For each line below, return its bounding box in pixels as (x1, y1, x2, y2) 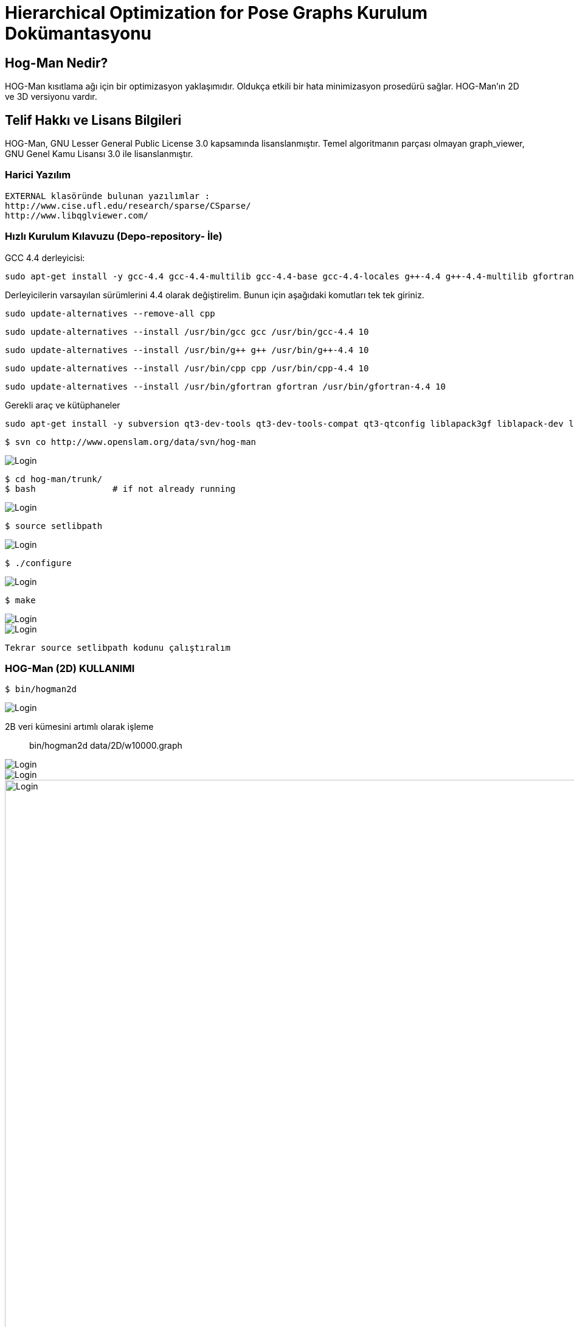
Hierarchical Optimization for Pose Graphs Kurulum (5, 2, 428, 23)
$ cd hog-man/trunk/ (5, 474, 103, 484)
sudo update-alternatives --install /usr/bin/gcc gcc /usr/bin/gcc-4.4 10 (5, 326, 369, 337)
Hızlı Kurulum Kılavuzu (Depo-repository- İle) (5, 230, 223, 243)
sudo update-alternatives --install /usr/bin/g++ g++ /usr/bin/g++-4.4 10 (5, 345, 369, 355)
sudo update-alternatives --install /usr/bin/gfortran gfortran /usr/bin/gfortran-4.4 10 (5, 381, 446, 391)
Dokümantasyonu (5, 23, 152, 44)
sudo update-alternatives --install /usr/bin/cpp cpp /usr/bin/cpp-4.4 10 (5, 363, 369, 373)
